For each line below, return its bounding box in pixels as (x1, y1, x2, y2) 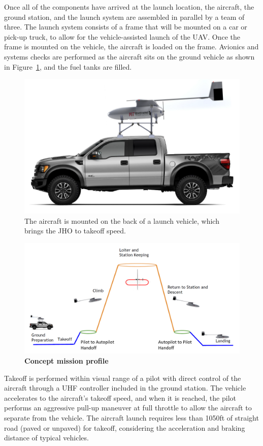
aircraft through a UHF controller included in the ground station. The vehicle (4, 382, 246, 393)
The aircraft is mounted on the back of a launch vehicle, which (24, 215, 219, 226)
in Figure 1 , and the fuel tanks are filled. (4, 61, 132, 72)
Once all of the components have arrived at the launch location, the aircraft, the (4, 2, 254, 12)
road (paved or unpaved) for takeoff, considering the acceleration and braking (4, 422, 245, 433)
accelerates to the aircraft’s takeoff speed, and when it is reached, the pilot (4, 392, 236, 403)
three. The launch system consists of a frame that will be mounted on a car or (4, 21, 247, 32)
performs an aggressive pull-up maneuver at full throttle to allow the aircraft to (4, 402, 252, 413)
